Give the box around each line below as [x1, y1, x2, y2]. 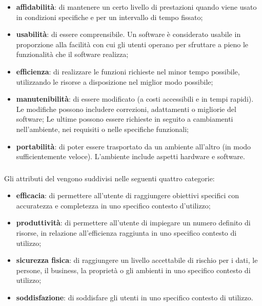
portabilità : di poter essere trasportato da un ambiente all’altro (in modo [16, 141, 251, 151]
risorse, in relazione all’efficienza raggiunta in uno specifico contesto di [16, 227, 237, 238]
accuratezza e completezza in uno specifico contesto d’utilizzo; [16, 200, 211, 211]
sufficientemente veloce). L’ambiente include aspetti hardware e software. [16, 151, 245, 162]
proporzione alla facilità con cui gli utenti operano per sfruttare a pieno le [16, 39, 249, 49]
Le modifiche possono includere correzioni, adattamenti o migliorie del [16, 103, 236, 114]
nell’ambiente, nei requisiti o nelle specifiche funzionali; [16, 123, 189, 134]
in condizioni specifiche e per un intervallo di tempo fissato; [16, 11, 203, 22]
